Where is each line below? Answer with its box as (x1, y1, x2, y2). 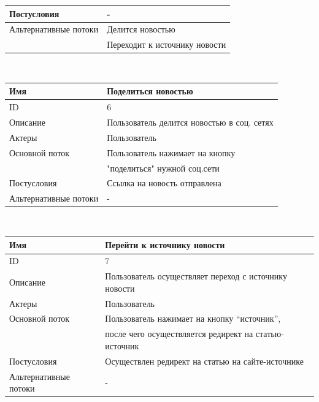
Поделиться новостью (107, 85, 193, 97)
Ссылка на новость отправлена (107, 176, 221, 189)
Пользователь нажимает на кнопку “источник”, (105, 312, 281, 325)
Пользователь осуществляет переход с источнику (105, 270, 287, 283)
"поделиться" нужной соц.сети (107, 161, 220, 174)
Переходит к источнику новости (107, 38, 226, 51)
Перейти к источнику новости (105, 238, 225, 251)
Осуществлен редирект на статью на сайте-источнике (105, 354, 304, 367)
